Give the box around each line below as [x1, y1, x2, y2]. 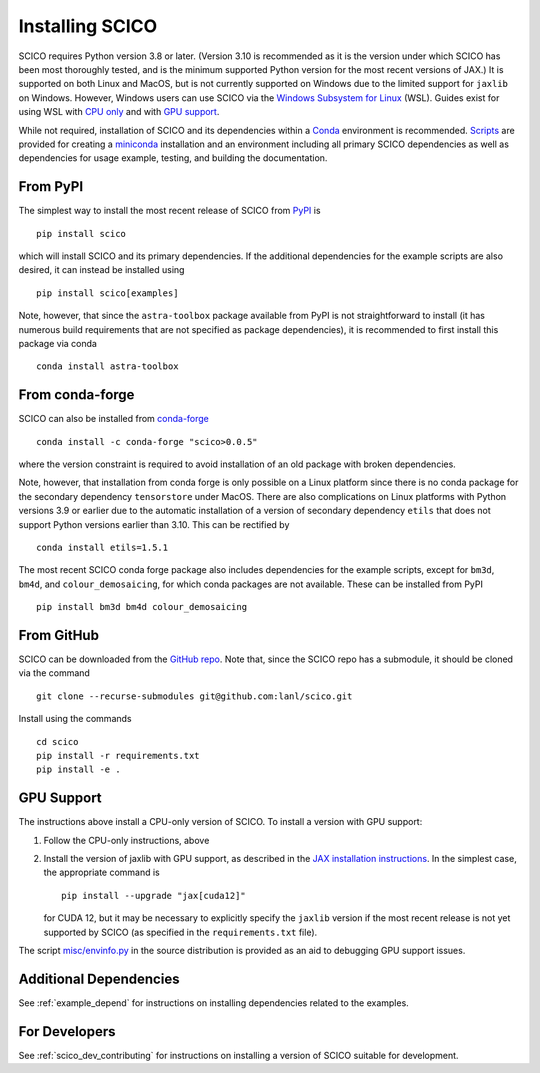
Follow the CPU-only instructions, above [43, 834, 210, 846]
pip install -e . [36, 764, 121, 775]
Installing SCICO [18, 15, 158, 37]
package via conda [18, 337, 97, 349]
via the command [18, 667, 90, 679]
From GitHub [18, 626, 100, 644]
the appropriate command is [43, 866, 160, 879]
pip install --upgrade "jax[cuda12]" [61, 890, 247, 901]
